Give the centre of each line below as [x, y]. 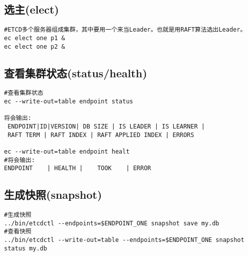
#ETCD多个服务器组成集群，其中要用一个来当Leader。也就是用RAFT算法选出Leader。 [125, 30]
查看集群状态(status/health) [76, 73]
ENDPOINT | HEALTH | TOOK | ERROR [78, 168]
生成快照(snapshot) [53, 195]
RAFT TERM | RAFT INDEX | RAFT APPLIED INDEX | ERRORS [101, 135]
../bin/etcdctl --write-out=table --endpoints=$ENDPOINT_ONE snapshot [124, 240]
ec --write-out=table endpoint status [69, 102]
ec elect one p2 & [35, 46]
